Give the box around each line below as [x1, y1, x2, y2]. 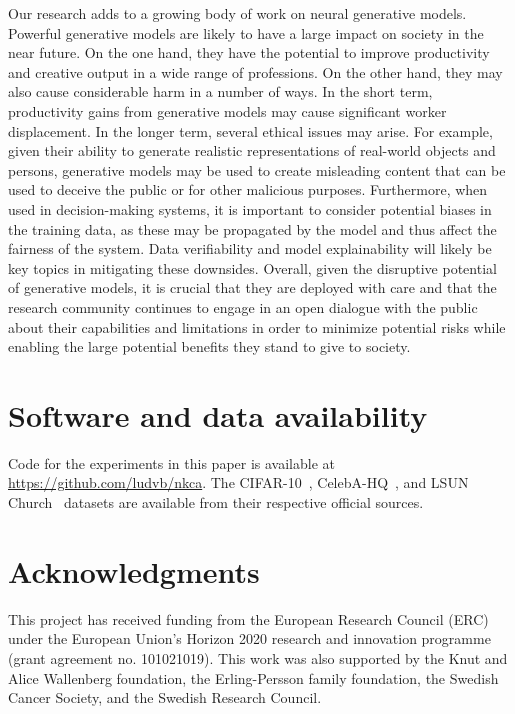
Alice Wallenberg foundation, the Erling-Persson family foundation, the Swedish [8, 667, 499, 688]
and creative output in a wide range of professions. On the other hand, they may [8, 61, 503, 82]
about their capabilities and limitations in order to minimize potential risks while [8, 316, 506, 337]
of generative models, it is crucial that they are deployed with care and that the [8, 277, 497, 298]
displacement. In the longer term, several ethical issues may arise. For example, [8, 120, 493, 141]
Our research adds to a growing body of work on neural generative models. [8, 3, 467, 23]
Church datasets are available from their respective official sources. [8, 492, 424, 512]
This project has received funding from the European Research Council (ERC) [8, 608, 489, 629]
